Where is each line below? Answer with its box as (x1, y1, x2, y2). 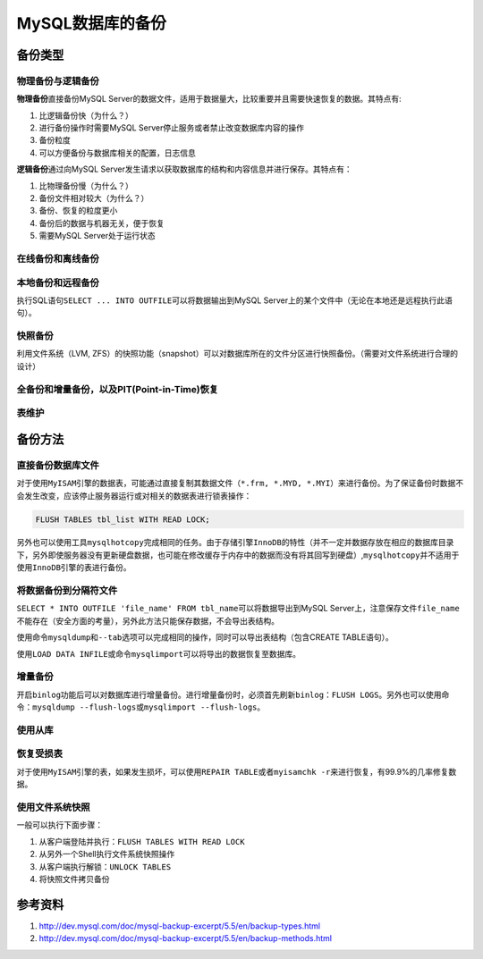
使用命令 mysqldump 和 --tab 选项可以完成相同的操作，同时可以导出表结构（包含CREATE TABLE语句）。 (16, 632, 394, 643)
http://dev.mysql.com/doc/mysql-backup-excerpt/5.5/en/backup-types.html (38, 921, 321, 931)
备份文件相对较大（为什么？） (38, 193, 149, 204)
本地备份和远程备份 (16, 276, 100, 289)
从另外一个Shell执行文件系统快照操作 (38, 849, 175, 860)
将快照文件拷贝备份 (38, 873, 110, 884)
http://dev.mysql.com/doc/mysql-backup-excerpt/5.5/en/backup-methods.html (38, 933, 333, 944)
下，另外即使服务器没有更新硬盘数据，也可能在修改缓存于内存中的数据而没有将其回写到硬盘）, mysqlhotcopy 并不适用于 (16, 550, 460, 560)
